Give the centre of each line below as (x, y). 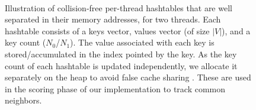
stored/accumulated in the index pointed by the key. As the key (121, 54)
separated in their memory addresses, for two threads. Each (113, 19)
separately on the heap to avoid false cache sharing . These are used (128, 77)
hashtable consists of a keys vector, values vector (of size (107, 30)
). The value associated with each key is (142, 42)
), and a (236, 30)
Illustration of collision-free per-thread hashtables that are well (119, 7)
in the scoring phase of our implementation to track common (115, 88)
